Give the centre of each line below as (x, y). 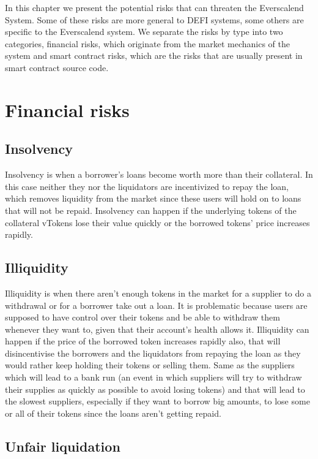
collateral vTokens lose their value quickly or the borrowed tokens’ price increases (157, 222)
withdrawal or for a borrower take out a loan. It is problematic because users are (156, 305)
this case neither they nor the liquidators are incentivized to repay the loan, (147, 186)
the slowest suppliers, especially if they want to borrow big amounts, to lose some (157, 401)
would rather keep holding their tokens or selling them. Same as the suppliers (150, 365)
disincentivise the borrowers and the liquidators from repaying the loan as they (153, 353)
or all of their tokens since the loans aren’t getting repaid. (113, 413)
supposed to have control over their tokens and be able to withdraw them (142, 317)
